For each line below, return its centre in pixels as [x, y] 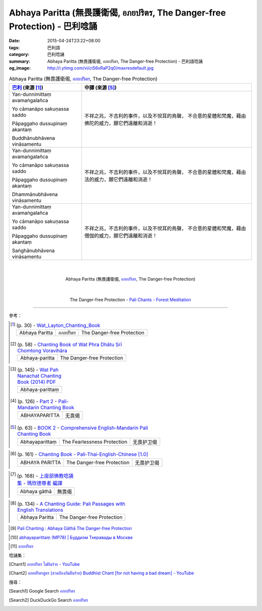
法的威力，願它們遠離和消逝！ [118, 179]
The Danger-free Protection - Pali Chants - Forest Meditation [130, 300]
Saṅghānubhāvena [33, 251]
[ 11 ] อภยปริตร [22, 546]
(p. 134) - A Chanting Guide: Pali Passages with [71, 504]
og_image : [20, 68]
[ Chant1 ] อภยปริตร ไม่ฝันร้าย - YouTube [44, 564]
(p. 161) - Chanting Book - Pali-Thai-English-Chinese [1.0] [83, 454]
